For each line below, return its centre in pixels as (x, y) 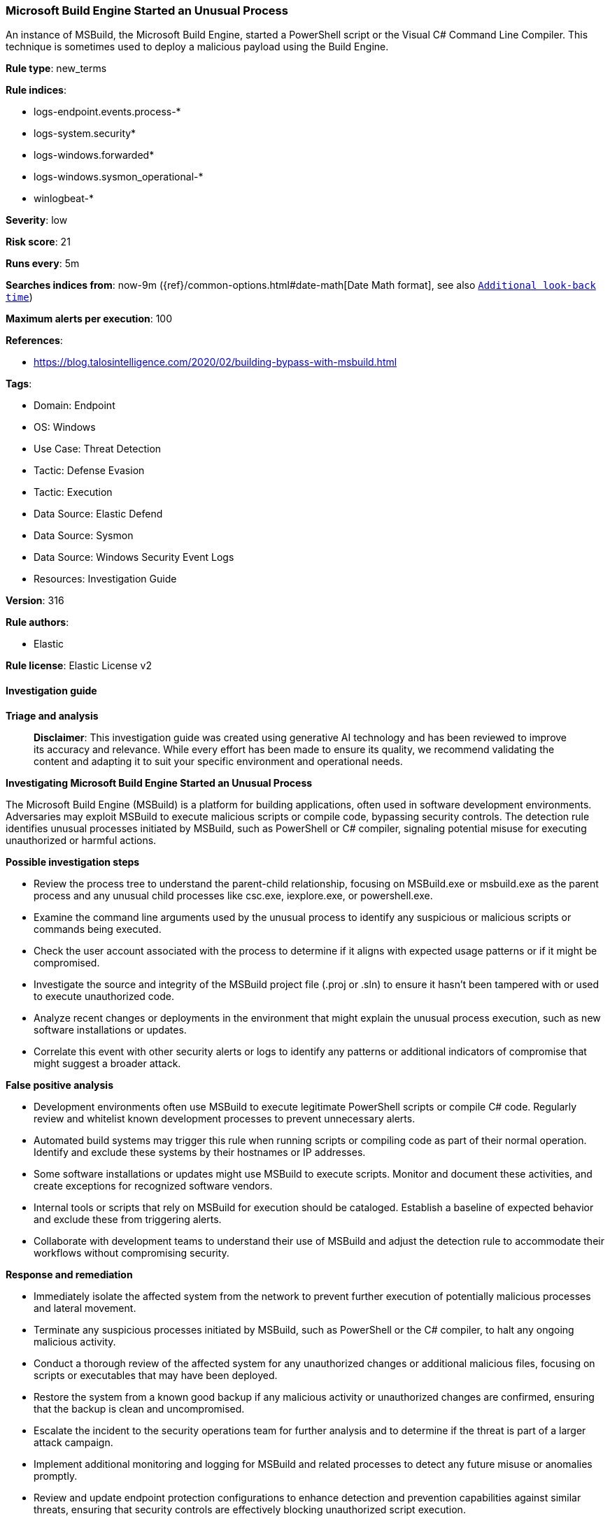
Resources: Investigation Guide (105, 579)
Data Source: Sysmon (84, 536)
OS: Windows (65, 427)
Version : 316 (35, 601)
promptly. (56, 1476)
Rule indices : (36, 90)
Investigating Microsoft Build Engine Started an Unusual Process (159, 783)
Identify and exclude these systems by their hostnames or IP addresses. (200, 1152)
